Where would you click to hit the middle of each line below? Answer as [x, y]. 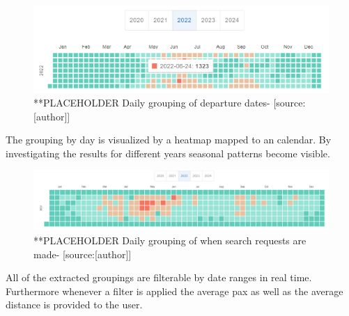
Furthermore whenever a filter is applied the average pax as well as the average [174, 291]
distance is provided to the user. [74, 305]
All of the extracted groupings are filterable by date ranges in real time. [159, 277]
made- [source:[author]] [83, 254]
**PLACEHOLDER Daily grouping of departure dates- [152, 103]
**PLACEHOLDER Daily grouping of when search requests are [170, 240]
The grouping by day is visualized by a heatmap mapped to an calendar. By [169, 140]
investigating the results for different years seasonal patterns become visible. [168, 153]
